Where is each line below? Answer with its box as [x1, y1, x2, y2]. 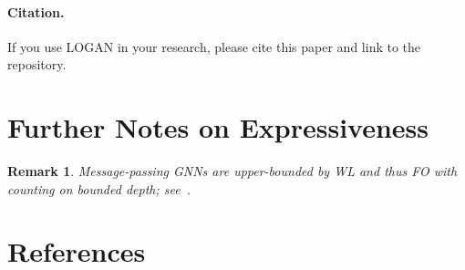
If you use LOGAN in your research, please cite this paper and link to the [7, 36, 421, 56]
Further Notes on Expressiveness [7, 109, 429, 146]
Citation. [7, 2, 65, 21]
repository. [7, 55, 67, 74]
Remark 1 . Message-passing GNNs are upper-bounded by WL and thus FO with [7, 161, 458, 181]
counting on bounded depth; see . [7, 179, 191, 198]
